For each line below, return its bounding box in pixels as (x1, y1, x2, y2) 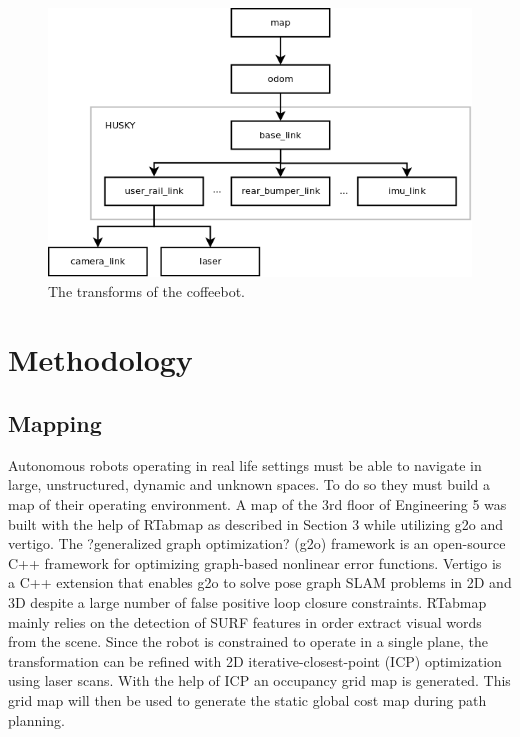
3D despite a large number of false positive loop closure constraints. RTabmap (8, 591, 487, 612)
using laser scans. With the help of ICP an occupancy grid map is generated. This (8, 670, 511, 691)
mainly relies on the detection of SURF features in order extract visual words (8, 611, 482, 632)
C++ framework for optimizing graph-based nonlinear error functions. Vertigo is (8, 552, 502, 573)
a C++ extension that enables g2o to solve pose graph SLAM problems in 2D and (8, 572, 512, 593)
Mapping (8, 408, 102, 438)
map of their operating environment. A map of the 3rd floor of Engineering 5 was (8, 494, 507, 514)
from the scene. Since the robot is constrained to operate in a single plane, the (8, 631, 488, 652)
